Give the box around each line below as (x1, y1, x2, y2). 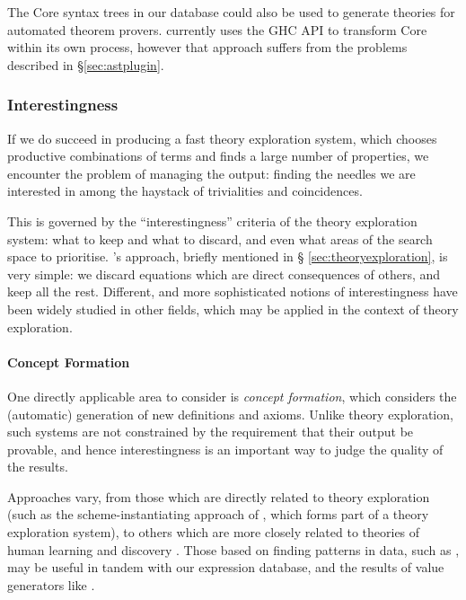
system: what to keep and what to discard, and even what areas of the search (7, 229, 433, 248)
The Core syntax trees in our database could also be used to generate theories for (7, 3, 455, 21)
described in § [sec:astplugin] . (7, 55, 164, 74)
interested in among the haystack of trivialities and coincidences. (7, 181, 363, 200)
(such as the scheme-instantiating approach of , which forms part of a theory (7, 505, 429, 524)
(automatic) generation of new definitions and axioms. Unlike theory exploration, (7, 404, 453, 423)
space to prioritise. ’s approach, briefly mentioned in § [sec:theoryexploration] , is (7, 247, 448, 266)
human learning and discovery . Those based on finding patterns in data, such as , (7, 540, 460, 559)
